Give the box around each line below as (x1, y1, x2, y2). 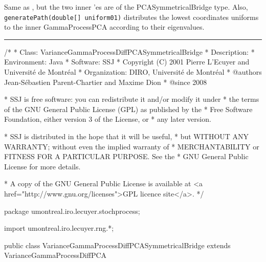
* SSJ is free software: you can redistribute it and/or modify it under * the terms (4, 94, 259, 104)
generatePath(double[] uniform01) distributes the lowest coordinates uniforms (4, 11, 259, 22)
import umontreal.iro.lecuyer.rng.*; (4, 223, 114, 233)
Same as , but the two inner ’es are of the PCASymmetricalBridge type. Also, (4, 2, 248, 12)
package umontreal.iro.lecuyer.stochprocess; (4, 205, 140, 216)
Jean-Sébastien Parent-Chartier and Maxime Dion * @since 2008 (4, 76, 207, 87)
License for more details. (4, 161, 81, 171)
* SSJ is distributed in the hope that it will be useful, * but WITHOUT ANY (4, 131, 249, 141)
